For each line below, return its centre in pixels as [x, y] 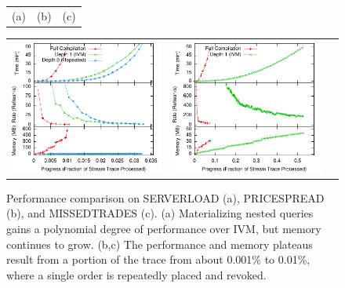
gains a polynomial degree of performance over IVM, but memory [164, 228]
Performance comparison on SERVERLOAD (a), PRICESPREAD [165, 197]
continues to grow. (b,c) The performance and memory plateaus [160, 244]
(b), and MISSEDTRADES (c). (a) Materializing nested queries [160, 213]
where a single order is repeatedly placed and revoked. [136, 274]
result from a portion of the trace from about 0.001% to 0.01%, [158, 259]
